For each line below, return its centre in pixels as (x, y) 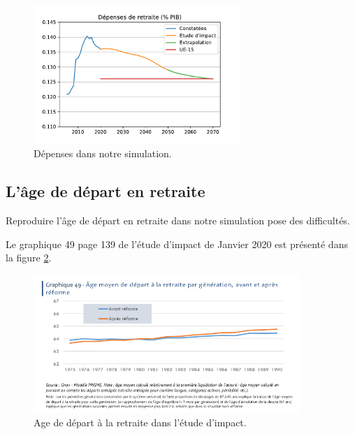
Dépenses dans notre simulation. (103, 153)
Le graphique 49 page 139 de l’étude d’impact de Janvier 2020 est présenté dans (177, 244)
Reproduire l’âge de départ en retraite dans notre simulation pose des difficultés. (178, 220)
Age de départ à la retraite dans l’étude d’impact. (140, 422)
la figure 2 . (29, 258)
